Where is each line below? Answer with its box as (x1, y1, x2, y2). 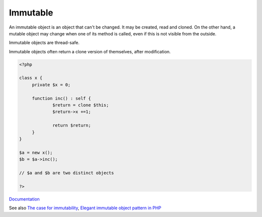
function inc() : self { (32, 95, 91, 101)
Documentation (9, 196, 40, 202)
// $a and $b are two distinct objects (19, 170, 114, 175)
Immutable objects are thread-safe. (9, 40, 80, 46)
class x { (19, 75, 43, 81)
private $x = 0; (32, 82, 71, 87)
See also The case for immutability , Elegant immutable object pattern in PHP (9, 205, 162, 211)
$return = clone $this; (52, 102, 109, 108)
